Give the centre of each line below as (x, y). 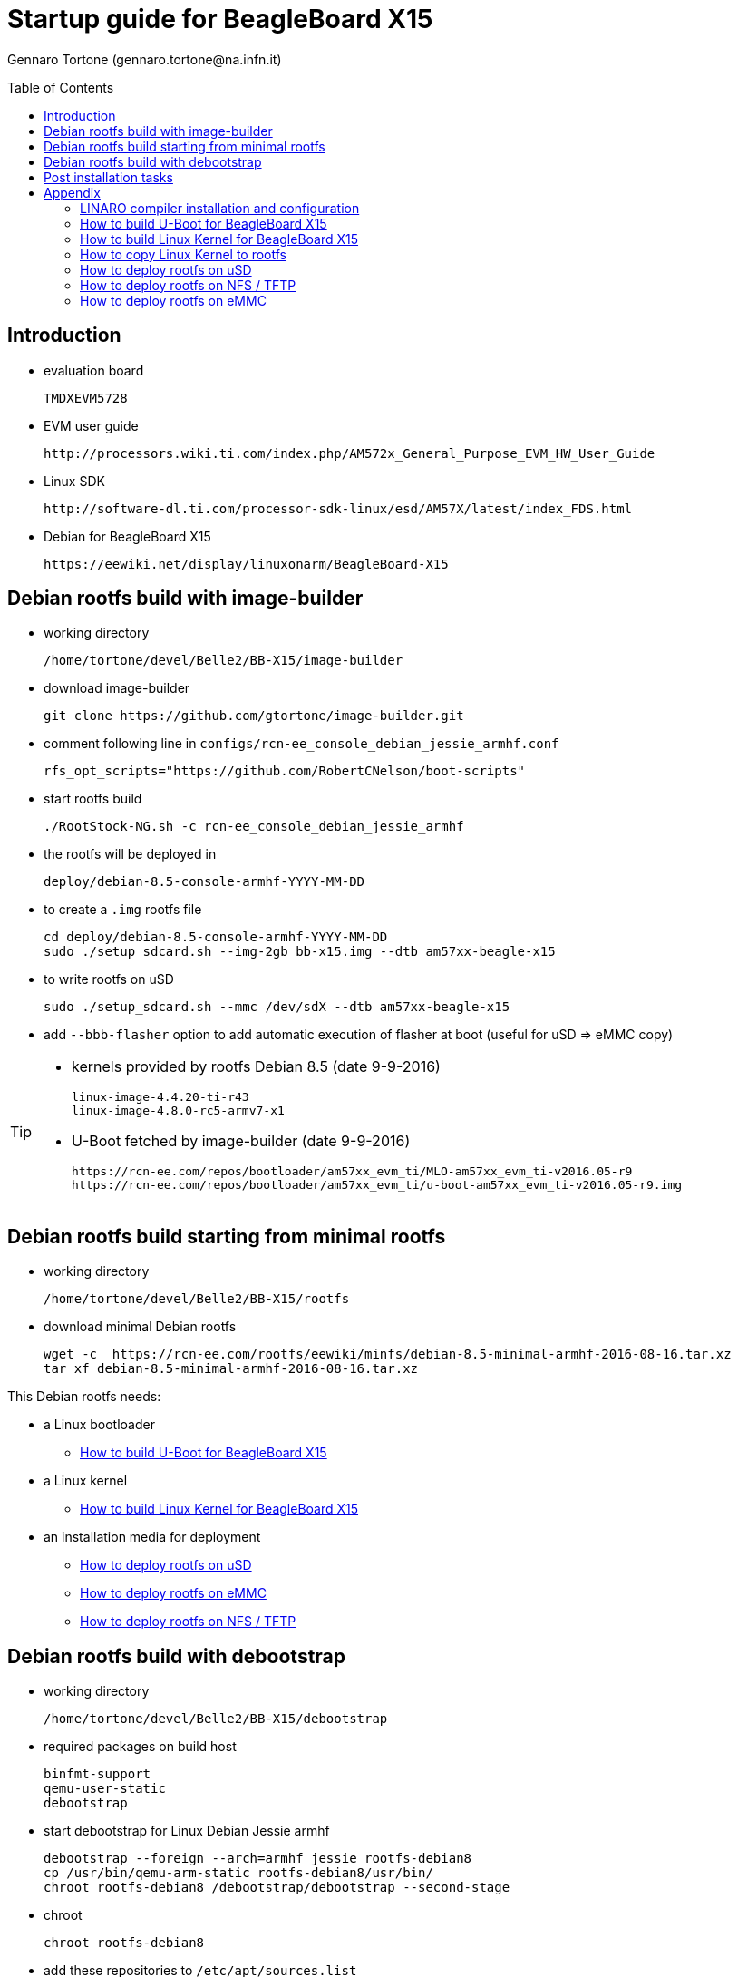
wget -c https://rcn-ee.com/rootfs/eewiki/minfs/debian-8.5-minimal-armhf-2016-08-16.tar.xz (388, 1354)
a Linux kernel (86, 1481)
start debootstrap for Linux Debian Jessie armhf (187, 1831)
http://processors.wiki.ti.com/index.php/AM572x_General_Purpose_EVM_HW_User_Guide (350, 453)
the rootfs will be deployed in (130, 854)
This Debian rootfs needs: (84, 1397)
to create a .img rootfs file (123, 910)
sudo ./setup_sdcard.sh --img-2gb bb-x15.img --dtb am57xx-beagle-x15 (300, 952)
